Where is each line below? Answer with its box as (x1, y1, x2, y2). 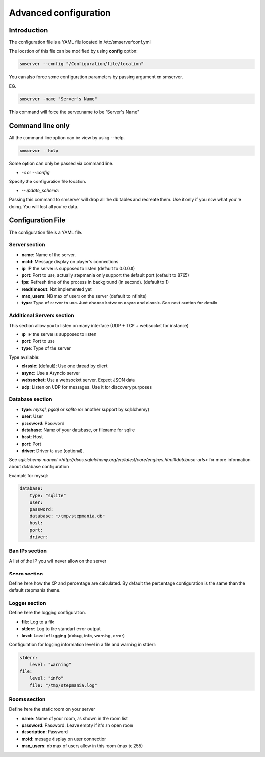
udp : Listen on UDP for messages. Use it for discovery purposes (21, 384, 152, 390)
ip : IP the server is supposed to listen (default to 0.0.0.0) (21, 266, 135, 272)
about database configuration (9, 463, 69, 469)
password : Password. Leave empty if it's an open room (21, 722, 133, 728)
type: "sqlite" (29, 492, 66, 498)
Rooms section (9, 696, 46, 703)
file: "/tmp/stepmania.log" (29, 682, 98, 688)
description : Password (21, 729, 68, 735)
